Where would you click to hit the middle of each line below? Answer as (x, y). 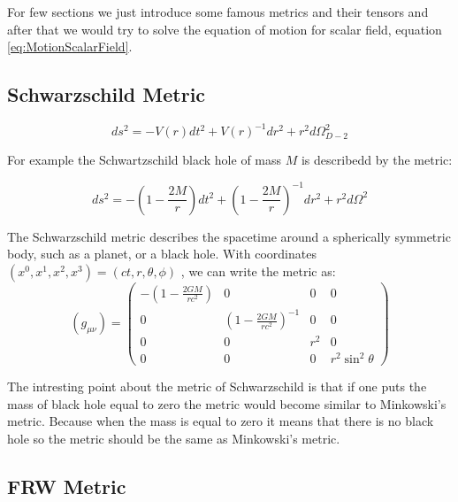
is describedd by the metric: (377, 160)
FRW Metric (67, 486)
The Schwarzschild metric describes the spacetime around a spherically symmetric (229, 236)
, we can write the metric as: (258, 270)
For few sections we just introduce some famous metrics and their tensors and (218, 12)
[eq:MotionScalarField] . (70, 46)
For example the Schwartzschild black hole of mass (145, 160)
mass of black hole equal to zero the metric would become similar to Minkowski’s (227, 403)
